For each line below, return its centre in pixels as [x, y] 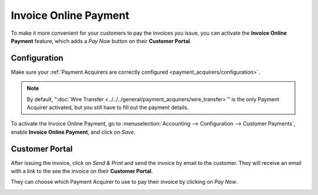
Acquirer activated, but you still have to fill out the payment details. [108, 108]
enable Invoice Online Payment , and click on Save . [73, 132]
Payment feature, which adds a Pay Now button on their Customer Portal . [101, 41]
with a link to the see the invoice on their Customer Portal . [82, 171]
